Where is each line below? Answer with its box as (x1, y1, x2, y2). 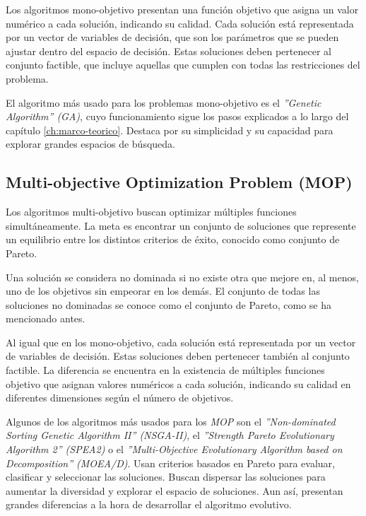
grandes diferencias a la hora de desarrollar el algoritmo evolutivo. (6, 497, 292, 512)
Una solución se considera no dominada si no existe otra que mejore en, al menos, (6, 269, 359, 284)
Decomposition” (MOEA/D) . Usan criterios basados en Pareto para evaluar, (6, 455, 335, 470)
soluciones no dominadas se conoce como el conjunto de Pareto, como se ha (6, 297, 331, 312)
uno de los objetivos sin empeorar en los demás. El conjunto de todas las (6, 283, 320, 298)
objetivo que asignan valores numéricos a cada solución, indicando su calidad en (6, 376, 351, 391)
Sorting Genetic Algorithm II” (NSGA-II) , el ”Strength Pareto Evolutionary (6, 428, 334, 442)
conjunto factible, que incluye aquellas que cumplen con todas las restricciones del (6, 57, 360, 72)
